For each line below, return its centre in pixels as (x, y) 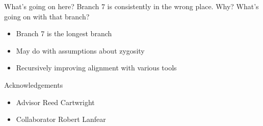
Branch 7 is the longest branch (64, 33)
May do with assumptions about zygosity (80, 50)
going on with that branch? (47, 16)
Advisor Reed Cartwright (55, 102)
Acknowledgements (34, 84)
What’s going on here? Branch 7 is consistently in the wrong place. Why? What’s (131, 6)
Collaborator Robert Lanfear (61, 119)
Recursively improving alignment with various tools (96, 68)
